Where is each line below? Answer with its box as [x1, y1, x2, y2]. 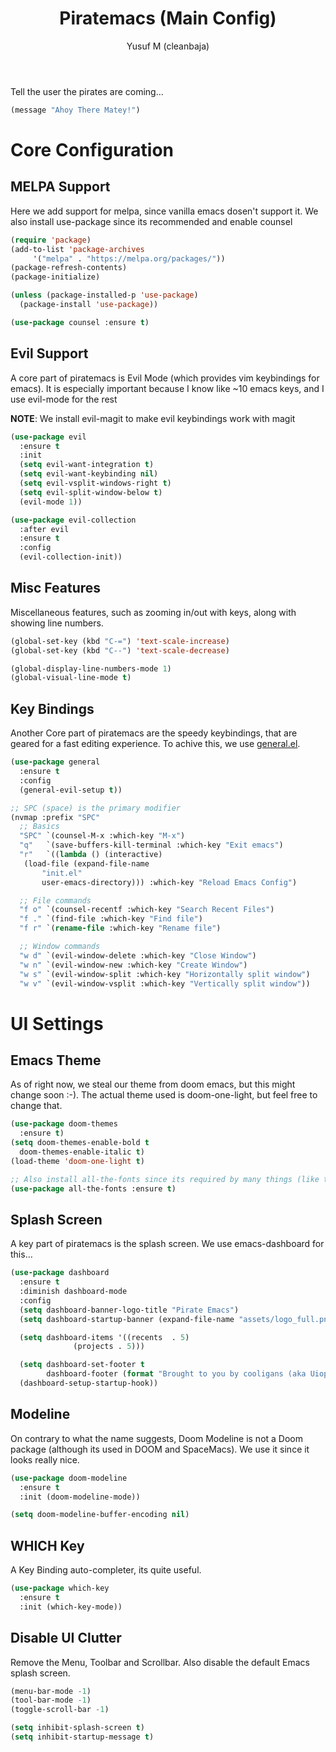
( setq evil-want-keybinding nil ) [19, 469, 159, 479]
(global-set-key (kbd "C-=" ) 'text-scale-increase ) [10, 636, 230, 646]
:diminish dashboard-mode [19, 1287, 128, 1297]
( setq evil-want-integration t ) [19, 460, 155, 470]
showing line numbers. [10, 617, 104, 629]
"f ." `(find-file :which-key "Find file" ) [19, 914, 203, 924]
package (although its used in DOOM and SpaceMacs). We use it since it [10, 1443, 310, 1455]
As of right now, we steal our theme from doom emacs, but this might [10, 1078, 296, 1091]
